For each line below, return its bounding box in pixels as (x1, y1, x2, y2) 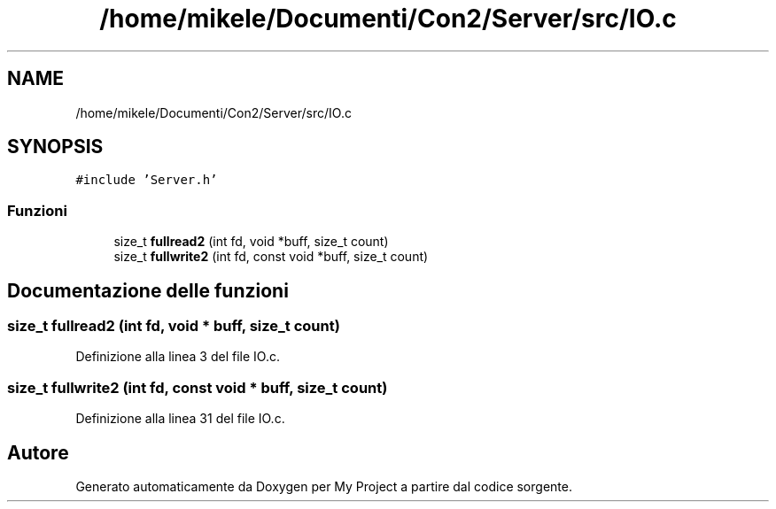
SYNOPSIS (7, 135, 104, 158)
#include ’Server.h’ (75, 173, 218, 188)
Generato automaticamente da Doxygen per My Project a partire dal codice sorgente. (75, 479, 572, 494)
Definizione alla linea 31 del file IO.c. (75, 411, 285, 427)
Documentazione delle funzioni (7, 279, 289, 302)
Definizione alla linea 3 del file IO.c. (75, 349, 280, 365)
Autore (7, 441, 69, 464)
